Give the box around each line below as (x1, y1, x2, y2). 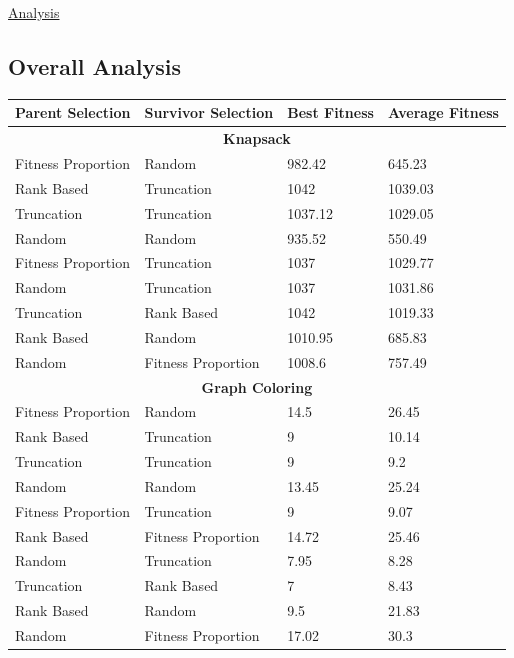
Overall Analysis (8, 50, 182, 81)
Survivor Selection (144, 102, 274, 123)
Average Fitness (387, 102, 499, 123)
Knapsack (223, 128, 291, 149)
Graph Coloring (201, 376, 313, 397)
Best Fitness (287, 102, 374, 123)
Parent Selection (15, 102, 131, 123)
